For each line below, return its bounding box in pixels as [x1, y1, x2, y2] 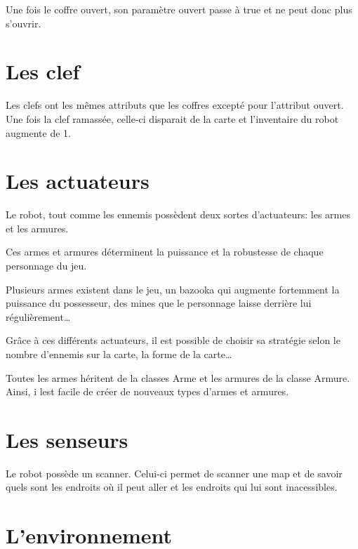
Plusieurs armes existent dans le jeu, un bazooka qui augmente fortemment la [6, 282, 340, 296]
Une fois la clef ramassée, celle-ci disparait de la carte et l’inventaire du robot [6, 111, 339, 126]
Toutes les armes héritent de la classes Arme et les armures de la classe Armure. [6, 370, 350, 385]
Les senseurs [6, 425, 128, 454]
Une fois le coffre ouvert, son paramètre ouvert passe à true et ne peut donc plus [6, 2, 352, 16]
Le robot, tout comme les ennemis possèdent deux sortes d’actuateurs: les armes [6, 207, 350, 222]
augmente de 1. [6, 125, 71, 140]
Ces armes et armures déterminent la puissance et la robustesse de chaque [6, 244, 324, 259]
